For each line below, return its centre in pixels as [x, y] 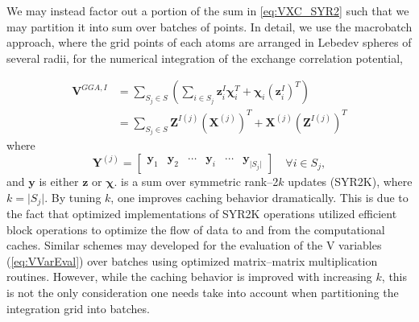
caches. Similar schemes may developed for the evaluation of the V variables [194, 245]
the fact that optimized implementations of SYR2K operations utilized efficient [202, 214]
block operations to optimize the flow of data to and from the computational [196, 229]
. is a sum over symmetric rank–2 [196, 181]
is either [59, 181]
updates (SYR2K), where [350, 181]
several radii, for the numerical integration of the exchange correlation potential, [205, 58]
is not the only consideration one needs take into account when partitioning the [203, 292]
